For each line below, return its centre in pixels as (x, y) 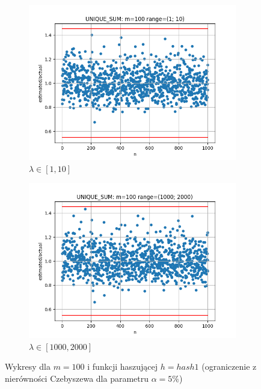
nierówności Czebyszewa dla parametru (77, 378)
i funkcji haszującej (123, 366)
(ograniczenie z (229, 366)
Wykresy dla (28, 366)
